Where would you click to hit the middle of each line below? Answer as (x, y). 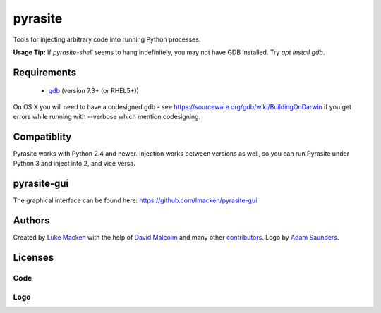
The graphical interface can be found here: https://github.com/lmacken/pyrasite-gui (135, 200)
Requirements (45, 72)
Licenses (34, 258)
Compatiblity (42, 136)
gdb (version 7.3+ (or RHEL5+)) (93, 91)
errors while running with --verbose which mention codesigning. (107, 117)
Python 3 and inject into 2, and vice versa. (74, 164)
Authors (31, 221)
